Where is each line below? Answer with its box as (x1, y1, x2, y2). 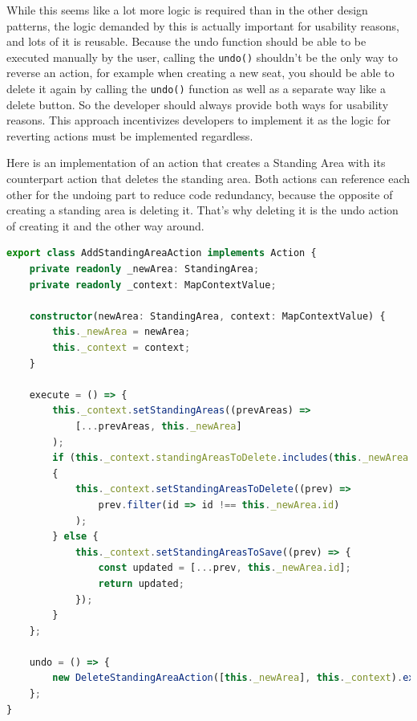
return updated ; (98, 577, 184, 589)
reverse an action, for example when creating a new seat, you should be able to (6, 64, 395, 81)
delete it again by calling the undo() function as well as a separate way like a (6, 80, 386, 97)
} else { (52, 531, 99, 543)
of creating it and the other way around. (6, 217, 204, 234)
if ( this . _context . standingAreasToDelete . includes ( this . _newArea (52, 452, 409, 464)
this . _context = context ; (52, 342, 191, 353)
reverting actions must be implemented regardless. (6, 127, 253, 144)
